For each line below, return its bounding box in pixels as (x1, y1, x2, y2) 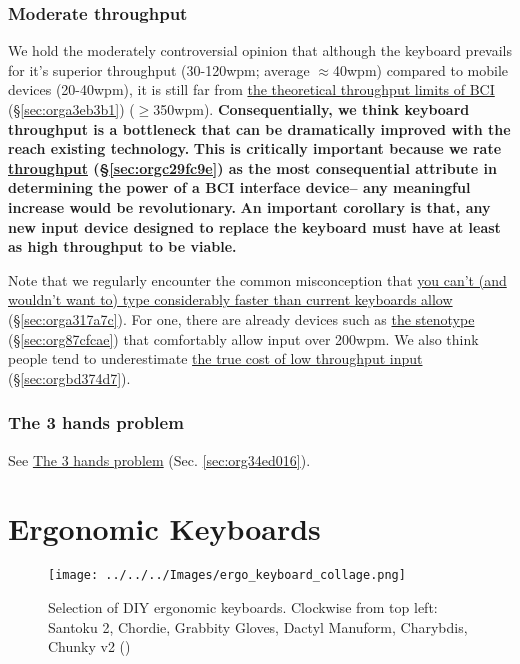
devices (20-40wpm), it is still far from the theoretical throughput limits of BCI (8, 79, 495, 100)
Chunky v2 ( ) (48, 636, 131, 657)
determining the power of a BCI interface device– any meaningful (8, 177, 471, 198)
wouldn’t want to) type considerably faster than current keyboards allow (8, 289, 453, 310)
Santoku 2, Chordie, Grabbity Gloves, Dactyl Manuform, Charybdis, (48, 616, 468, 637)
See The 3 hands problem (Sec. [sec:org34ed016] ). (8, 449, 311, 470)
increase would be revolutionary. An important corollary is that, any (8, 196, 491, 217)
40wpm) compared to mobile (333, 59, 509, 80)
